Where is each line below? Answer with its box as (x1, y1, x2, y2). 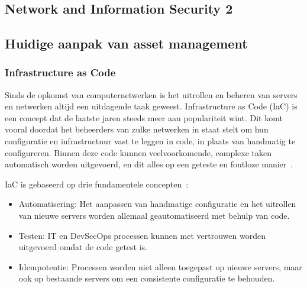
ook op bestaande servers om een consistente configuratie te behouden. (18, 272, 275, 284)
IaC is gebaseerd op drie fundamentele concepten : (5, 177, 189, 190)
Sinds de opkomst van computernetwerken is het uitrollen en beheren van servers (5, 88, 298, 101)
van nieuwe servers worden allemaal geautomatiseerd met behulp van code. (18, 209, 290, 221)
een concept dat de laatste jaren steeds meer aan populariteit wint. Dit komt (5, 111, 283, 124)
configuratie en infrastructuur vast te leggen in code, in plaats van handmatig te (5, 134, 296, 147)
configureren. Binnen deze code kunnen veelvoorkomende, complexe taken (5, 146, 272, 158)
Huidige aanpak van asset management (5, 34, 248, 52)
